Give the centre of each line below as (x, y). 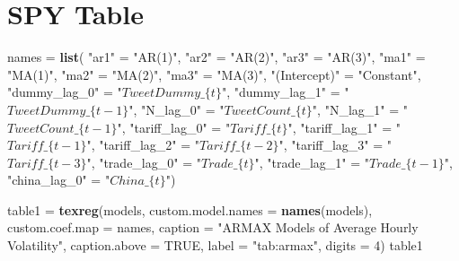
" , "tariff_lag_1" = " (344, 127)
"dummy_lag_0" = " (65, 92)
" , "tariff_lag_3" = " (335, 145)
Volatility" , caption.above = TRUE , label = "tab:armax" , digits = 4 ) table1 (215, 245)
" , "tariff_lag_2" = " (143, 145)
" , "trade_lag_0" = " (144, 162)
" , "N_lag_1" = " (360, 109)
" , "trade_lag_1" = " (312, 162)
